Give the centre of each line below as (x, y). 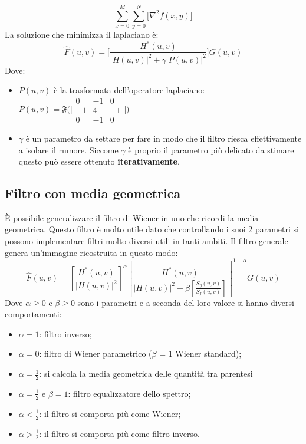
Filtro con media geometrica (93, 193)
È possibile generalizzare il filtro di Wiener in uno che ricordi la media (132, 217)
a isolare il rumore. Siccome (68, 149)
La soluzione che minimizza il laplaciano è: (82, 34)
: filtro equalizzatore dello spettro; (129, 393)
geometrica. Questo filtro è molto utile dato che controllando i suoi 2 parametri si (152, 229)
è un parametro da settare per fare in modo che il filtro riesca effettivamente (164, 138)
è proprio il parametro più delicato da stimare (211, 149)
